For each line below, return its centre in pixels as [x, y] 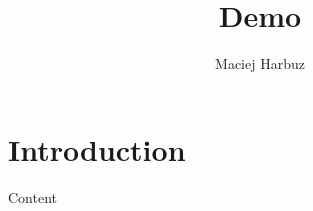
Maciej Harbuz [260, 63]
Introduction [97, 148]
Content [32, 196]
